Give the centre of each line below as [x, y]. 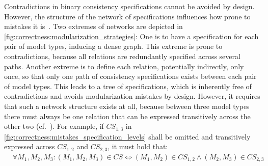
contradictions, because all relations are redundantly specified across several [122, 56]
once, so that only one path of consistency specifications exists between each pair [130, 76]
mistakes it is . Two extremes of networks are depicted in [93, 26]
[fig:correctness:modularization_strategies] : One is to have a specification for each [131, 36]
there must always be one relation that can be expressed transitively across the [127, 116]
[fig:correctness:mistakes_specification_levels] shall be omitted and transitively [127, 136]
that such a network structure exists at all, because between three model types [127, 106]
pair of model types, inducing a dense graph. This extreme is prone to [113, 46]
